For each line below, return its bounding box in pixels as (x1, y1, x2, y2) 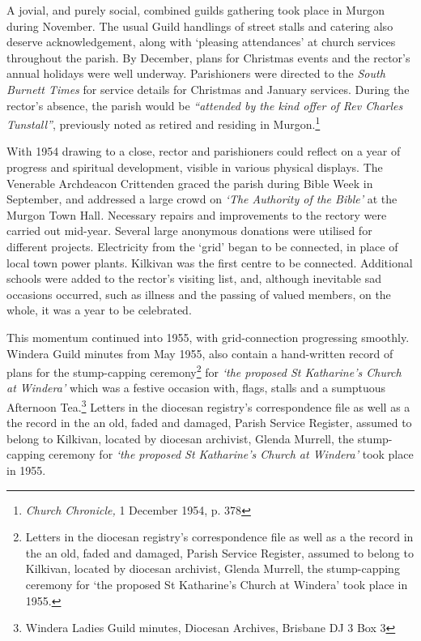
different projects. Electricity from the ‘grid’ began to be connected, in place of (6, 237, 398, 254)
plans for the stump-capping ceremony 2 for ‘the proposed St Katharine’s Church (6, 361, 402, 380)
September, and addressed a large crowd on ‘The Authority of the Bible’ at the (6, 190, 398, 207)
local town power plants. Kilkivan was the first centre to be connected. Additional (6, 254, 413, 271)
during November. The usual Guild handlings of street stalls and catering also (6, 17, 393, 34)
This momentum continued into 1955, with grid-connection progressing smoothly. (6, 328, 410, 345)
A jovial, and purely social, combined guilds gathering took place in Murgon (6, 2, 385, 18)
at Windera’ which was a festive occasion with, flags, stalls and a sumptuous (6, 379, 386, 396)
